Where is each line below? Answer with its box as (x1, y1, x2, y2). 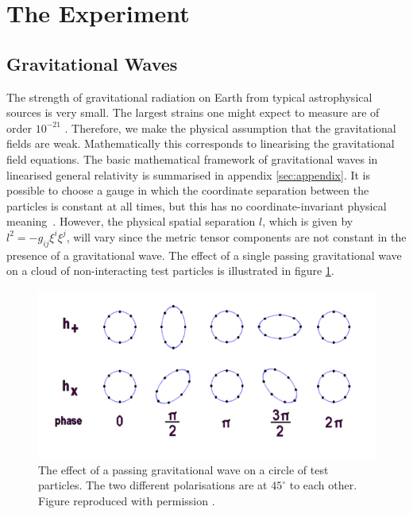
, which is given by (262, 213, 353, 230)
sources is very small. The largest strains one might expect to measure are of (6, 104, 380, 121)
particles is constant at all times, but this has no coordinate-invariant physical (6, 197, 387, 214)
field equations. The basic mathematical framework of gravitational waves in (6, 150, 378, 167)
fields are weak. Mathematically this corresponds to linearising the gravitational (6, 135, 395, 152)
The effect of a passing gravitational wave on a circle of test (38, 461, 329, 477)
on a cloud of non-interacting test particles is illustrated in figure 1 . (6, 262, 334, 279)
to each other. (289, 477, 357, 493)
